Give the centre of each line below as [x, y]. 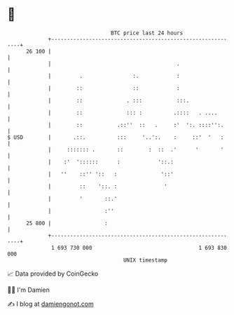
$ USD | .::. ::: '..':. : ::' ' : [116, 137]
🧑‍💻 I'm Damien [29, 290]
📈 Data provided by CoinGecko [53, 274]
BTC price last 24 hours [147, 33]
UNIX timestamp [145, 260]
